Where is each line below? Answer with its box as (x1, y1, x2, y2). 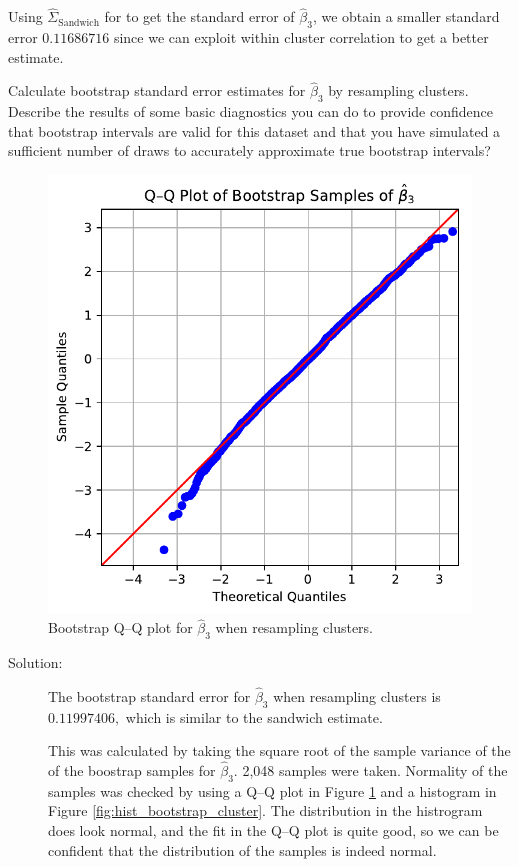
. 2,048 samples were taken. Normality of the (233, 760, 508, 781)
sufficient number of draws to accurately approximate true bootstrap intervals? (8, 140, 491, 161)
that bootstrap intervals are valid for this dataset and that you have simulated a (8, 120, 501, 141)
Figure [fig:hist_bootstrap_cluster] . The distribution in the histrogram (48, 800, 483, 821)
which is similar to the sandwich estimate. (125, 706, 383, 727)
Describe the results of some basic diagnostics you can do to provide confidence (8, 101, 493, 122)
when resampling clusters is (273, 685, 441, 706)
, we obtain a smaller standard (312, 6, 500, 27)
